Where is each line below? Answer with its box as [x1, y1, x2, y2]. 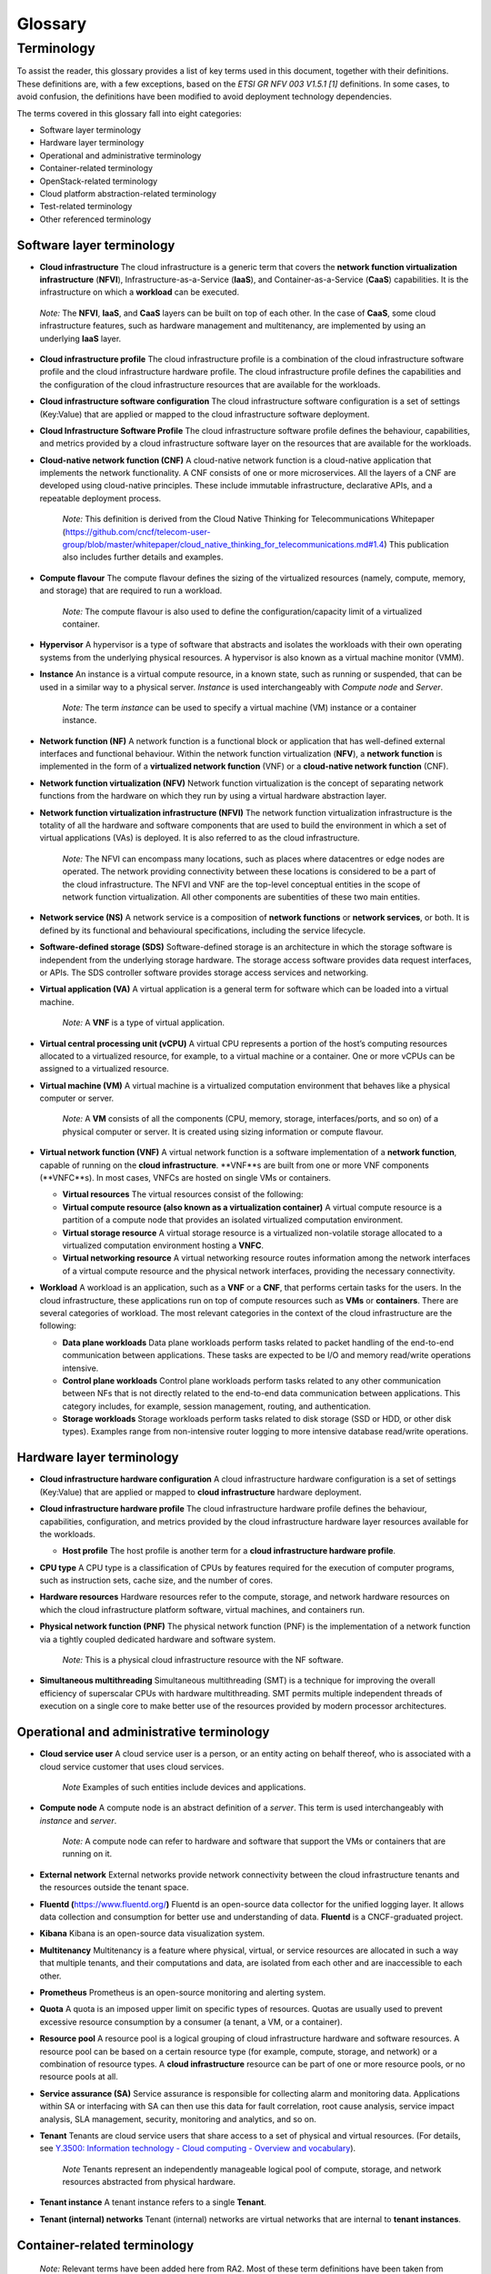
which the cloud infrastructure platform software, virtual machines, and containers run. [39, 1604, 366, 1615]
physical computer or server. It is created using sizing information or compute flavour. [62, 1126, 384, 1137]
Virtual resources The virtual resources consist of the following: [62, 1189, 304, 1200]
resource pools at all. [39, 2071, 118, 2082]
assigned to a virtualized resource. [39, 1063, 170, 1074]
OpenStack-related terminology [39, 176, 158, 186]
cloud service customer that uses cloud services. [39, 1761, 225, 1772]
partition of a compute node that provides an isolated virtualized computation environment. [62, 1214, 404, 1225]
